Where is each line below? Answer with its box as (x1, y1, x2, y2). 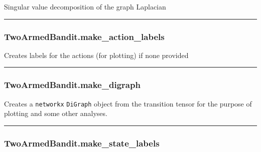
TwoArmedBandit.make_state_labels (4, 136, 160, 149)
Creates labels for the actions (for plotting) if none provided (4, 49, 189, 60)
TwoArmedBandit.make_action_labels (4, 30, 165, 42)
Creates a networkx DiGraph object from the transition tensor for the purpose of (4, 98, 252, 108)
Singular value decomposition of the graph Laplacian (4, 1, 166, 11)
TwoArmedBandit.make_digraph (4, 78, 141, 91)
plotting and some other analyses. (4, 108, 107, 118)
